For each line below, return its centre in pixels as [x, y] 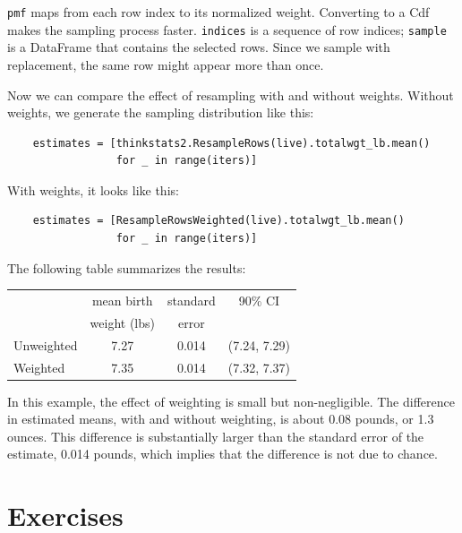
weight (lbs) [122, 322]
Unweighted [46, 344]
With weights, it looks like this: [93, 189]
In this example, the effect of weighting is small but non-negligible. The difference [231, 401]
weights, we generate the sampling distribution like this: [161, 112]
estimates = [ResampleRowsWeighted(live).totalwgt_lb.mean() [218, 221]
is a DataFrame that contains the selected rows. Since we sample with [199, 47]
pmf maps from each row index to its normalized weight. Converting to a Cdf [218, 12]
